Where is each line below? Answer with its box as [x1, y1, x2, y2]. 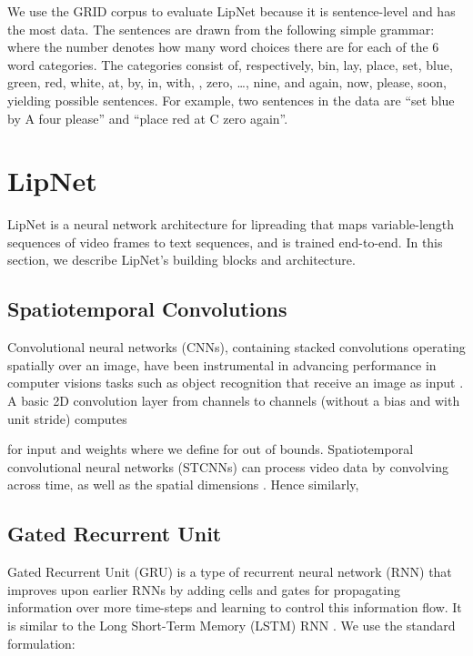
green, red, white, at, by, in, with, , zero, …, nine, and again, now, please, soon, [7, 73, 447, 92]
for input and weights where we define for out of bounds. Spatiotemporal [7, 439, 414, 459]
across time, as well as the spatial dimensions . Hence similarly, [7, 475, 359, 494]
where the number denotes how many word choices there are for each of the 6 [7, 37, 439, 56]
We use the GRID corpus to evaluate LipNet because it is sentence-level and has [7, 2, 456, 20]
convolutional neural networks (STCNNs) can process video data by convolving [7, 457, 448, 476]
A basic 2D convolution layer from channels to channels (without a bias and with [7, 391, 460, 410]
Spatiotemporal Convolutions [7, 295, 287, 323]
